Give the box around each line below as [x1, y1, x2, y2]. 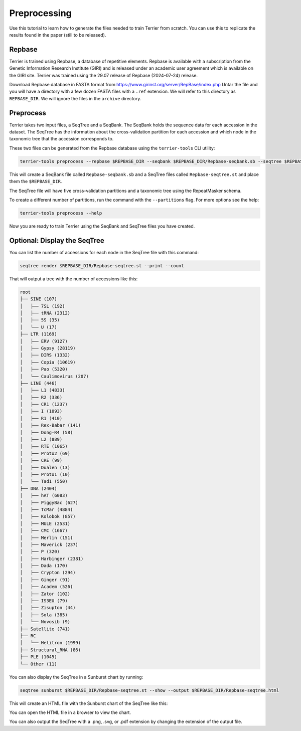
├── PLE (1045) [20, 654, 57, 660]
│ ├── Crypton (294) [20, 570, 76, 576]
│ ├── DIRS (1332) [20, 352, 70, 358]
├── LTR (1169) [20, 331, 57, 337]
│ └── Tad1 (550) [20, 479, 68, 484]
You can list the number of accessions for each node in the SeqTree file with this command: [9, 249, 199, 255]
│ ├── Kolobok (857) [20, 514, 76, 519]
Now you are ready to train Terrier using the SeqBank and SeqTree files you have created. [9, 223, 195, 229]
